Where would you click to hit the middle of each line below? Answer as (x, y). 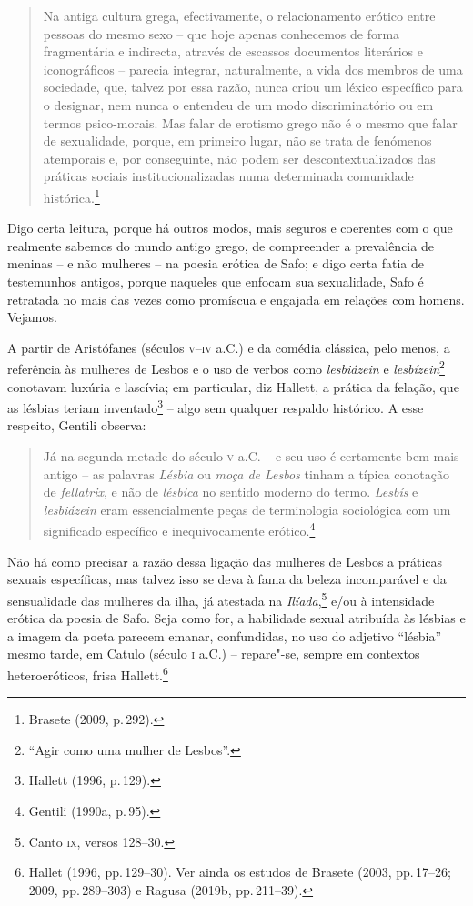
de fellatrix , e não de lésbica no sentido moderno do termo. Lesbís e (231, 492)
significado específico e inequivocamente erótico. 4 (179, 529)
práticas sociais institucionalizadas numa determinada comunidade (228, 176)
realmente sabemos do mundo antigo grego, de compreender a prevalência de (221, 245)
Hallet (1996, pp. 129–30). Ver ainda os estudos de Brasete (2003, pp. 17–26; (240, 872)
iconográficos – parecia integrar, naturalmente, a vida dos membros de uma (253, 69)
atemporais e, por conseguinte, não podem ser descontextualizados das (239, 158)
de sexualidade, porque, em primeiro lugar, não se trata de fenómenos (237, 141)
